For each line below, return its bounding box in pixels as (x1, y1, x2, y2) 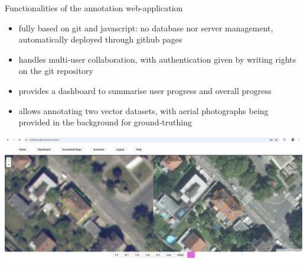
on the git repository (18, 64, 93, 77)
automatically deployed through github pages (18, 33, 182, 46)
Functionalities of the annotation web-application (5, 2, 183, 14)
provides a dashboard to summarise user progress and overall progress (18, 84, 272, 96)
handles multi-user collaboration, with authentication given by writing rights (18, 53, 296, 65)
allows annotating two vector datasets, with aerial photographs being (18, 104, 269, 116)
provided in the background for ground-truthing (18, 116, 192, 128)
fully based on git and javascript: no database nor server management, (18, 21, 273, 34)
